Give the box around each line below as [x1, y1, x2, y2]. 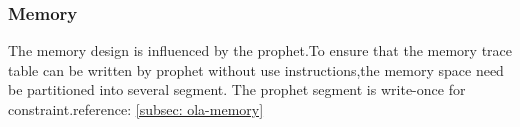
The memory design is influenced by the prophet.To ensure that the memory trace [8, 40, 513, 61]
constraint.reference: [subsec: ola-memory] [8, 99, 264, 119]
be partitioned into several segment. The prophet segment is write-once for [8, 79, 466, 100]
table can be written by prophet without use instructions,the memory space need [8, 59, 504, 80]
